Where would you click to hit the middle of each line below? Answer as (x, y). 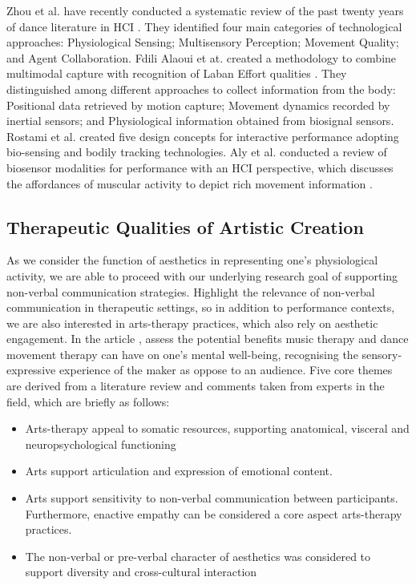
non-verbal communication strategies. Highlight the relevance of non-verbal (191, 291)
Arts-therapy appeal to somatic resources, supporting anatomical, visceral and (217, 428)
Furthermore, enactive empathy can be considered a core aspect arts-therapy (214, 513)
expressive (31, 370)
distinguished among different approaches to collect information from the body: (201, 89)
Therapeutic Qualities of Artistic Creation (185, 226)
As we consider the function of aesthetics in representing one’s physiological (192, 260)
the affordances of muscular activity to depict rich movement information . (190, 183)
